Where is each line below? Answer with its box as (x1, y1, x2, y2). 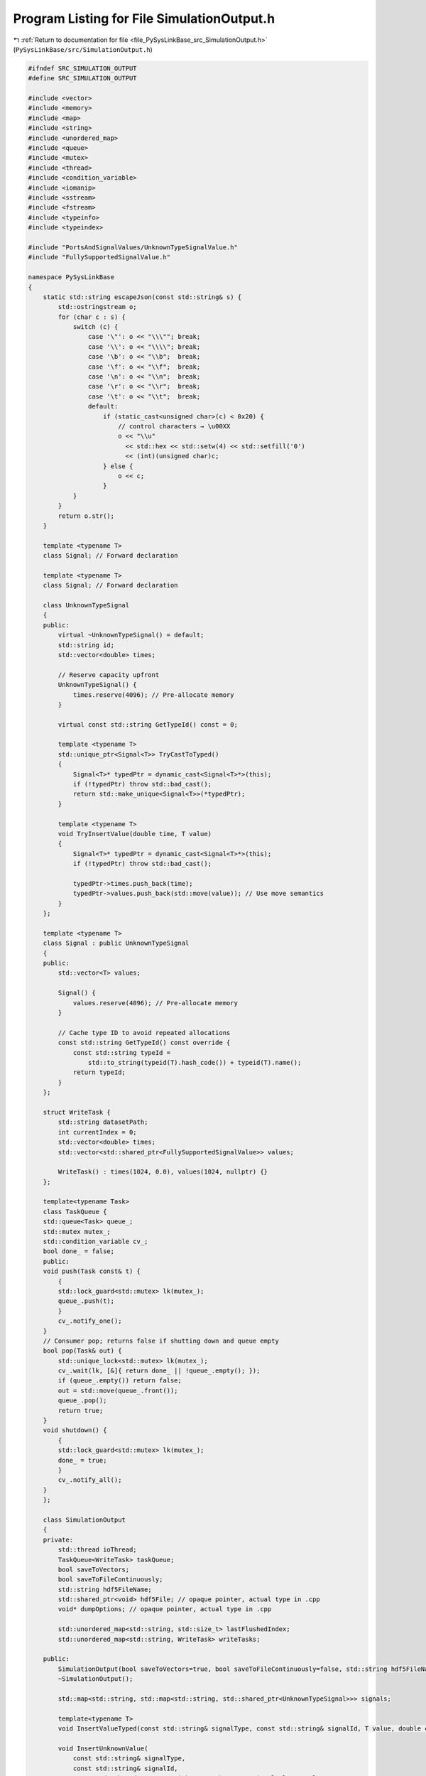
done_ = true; (58, 1456, 107, 1464)
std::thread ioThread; (58, 1546, 138, 1554)
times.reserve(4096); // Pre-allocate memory (72, 691, 234, 699)
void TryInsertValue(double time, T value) (58, 830, 212, 838)
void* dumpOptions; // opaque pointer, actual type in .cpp (58, 1606, 272, 1613)
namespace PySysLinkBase (28, 274, 115, 281)
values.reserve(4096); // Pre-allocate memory (72, 999, 238, 1007)
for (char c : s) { (58, 313, 126, 321)
